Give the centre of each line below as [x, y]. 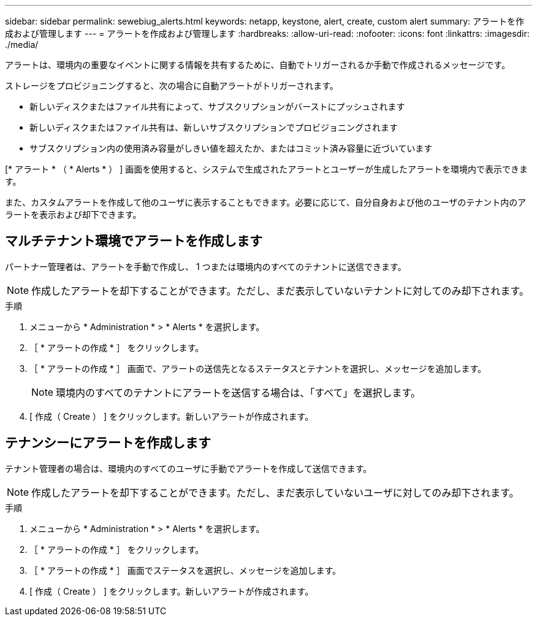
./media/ [22, 44]
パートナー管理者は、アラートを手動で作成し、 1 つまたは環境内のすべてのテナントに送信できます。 [206, 266]
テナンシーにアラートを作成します [108, 443]
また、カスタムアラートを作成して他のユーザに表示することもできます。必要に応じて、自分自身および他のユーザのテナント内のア [266, 202]
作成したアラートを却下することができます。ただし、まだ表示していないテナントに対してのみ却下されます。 [280, 291]
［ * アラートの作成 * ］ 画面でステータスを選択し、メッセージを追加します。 [185, 570]
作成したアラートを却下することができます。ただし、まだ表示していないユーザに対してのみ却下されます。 [275, 492]
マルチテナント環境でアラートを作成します [134, 241]
